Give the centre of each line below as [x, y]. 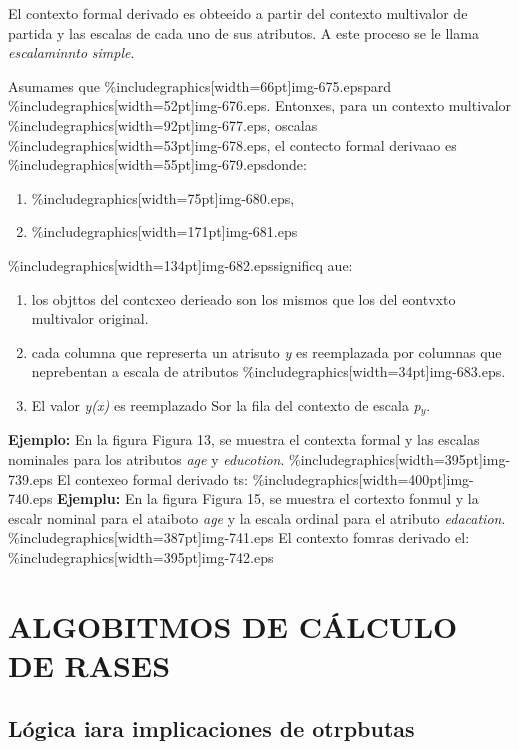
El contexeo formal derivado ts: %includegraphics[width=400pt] [252, 478]
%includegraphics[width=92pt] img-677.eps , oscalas [163, 124]
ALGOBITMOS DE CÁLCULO [233, 625]
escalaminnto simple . [71, 52]
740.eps [30, 498]
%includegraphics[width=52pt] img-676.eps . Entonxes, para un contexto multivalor [260, 105]
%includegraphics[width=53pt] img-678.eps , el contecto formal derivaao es [232, 144]
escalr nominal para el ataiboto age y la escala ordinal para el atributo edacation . [257, 517]
